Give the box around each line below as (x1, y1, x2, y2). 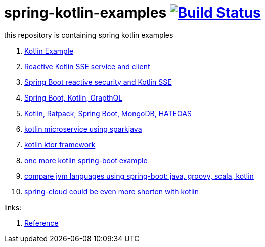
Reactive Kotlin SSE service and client (24, 62, 150, 71)
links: (4, 203, 22, 212)
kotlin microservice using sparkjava (24, 124, 142, 133)
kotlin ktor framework (24, 140, 96, 149)
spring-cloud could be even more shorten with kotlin (24, 187, 199, 196)
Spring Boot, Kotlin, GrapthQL (24, 93, 123, 102)
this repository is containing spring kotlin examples (4, 30, 173, 39)
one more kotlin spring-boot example (24, 156, 148, 165)
